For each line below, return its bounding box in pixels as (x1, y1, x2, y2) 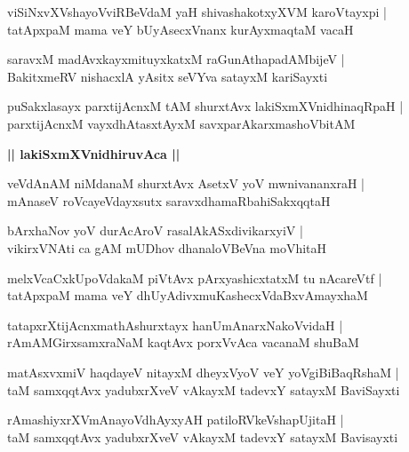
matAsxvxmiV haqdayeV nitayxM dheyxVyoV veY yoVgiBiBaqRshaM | (7, 362, 399, 381)
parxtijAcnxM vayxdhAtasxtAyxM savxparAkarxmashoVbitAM (7, 114, 356, 132)
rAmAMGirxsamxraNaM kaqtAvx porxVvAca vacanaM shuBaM (7, 333, 359, 352)
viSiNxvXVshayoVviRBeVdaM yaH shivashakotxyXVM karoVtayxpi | (7, 3, 387, 20)
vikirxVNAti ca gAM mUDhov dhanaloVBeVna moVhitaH (7, 238, 327, 257)
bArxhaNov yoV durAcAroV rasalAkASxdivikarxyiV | (7, 221, 303, 240)
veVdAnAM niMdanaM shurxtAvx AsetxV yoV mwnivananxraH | (7, 174, 365, 193)
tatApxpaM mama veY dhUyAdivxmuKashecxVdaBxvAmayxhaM (7, 286, 368, 305)
